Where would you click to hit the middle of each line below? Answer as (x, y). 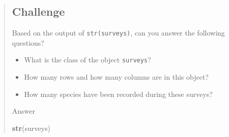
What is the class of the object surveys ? (88, 60)
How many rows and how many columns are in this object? (116, 77)
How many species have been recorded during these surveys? (118, 94)
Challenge (38, 11)
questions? (28, 42)
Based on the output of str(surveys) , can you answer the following (118, 33)
